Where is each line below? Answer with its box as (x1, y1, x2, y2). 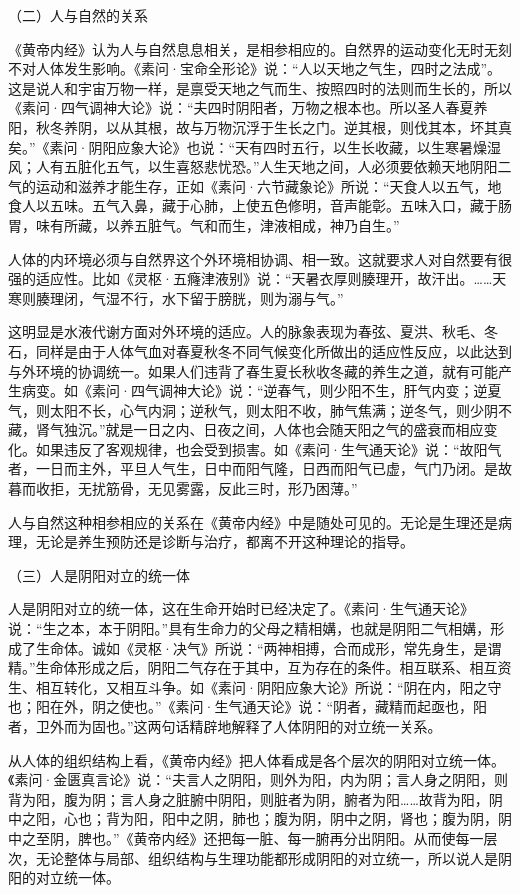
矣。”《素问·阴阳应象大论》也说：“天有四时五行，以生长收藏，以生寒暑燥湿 (8, 136, 502, 157)
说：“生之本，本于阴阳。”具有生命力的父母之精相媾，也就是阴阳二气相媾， (8, 618, 491, 639)
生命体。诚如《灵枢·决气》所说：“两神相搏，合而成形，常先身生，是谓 (35, 637, 502, 658)
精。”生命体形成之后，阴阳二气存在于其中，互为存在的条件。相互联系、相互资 (8, 657, 512, 678)
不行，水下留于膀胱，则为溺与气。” (119, 287, 344, 308)
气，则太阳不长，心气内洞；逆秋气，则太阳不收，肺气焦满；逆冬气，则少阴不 (8, 399, 512, 420)
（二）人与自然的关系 (8, 5, 148, 25)
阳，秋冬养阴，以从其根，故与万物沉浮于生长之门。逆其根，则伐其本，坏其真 (8, 116, 512, 137)
